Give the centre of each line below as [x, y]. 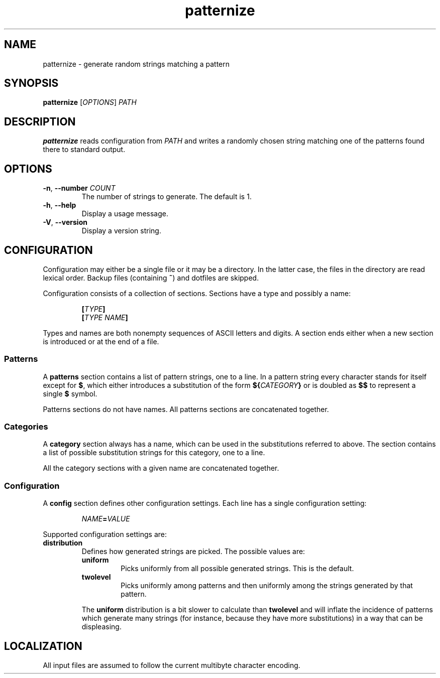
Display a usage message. [125, 214]
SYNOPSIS [31, 83]
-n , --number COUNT [79, 188]
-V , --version [65, 222]
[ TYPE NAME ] [105, 317]
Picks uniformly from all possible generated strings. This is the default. [237, 569]
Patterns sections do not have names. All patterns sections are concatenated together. [186, 409]
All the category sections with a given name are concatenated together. [161, 468]
